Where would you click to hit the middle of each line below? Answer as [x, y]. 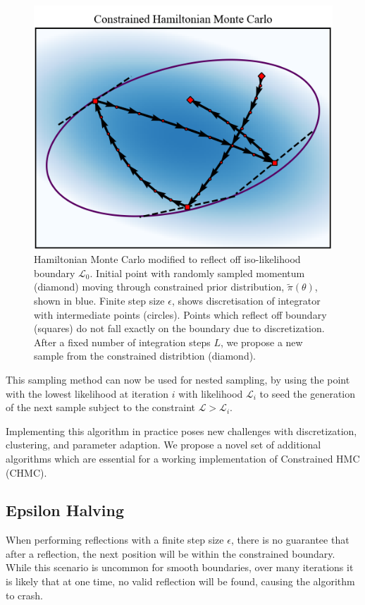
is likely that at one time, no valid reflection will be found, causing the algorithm [180, 581]
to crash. [25, 595]
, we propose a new [261, 342]
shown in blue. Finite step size [99, 300]
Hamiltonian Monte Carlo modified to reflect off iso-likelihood [167, 259]
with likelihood [211, 393]
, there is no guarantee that [290, 540]
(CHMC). [26, 472]
